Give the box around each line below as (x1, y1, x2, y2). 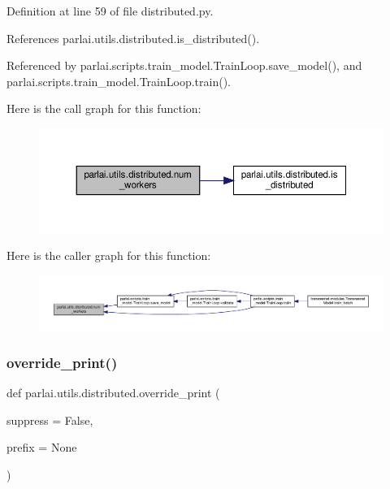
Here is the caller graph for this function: (6, 247, 211, 264)
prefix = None (6, 439, 77, 456)
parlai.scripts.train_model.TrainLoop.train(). (6, 72, 231, 89)
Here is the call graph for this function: (6, 100, 201, 117)
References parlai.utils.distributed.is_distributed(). (6, 29, 260, 46)
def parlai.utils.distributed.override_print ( (6, 384, 220, 401)
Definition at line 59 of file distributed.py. (6, 2, 214, 19)
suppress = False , (6, 411, 93, 428)
